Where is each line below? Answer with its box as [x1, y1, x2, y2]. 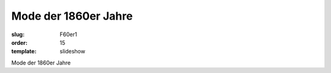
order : [11, 39, 28, 46]
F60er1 [59, 31, 77, 38]
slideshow [59, 48, 86, 55]
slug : [11, 31, 25, 38]
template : [11, 48, 37, 55]
